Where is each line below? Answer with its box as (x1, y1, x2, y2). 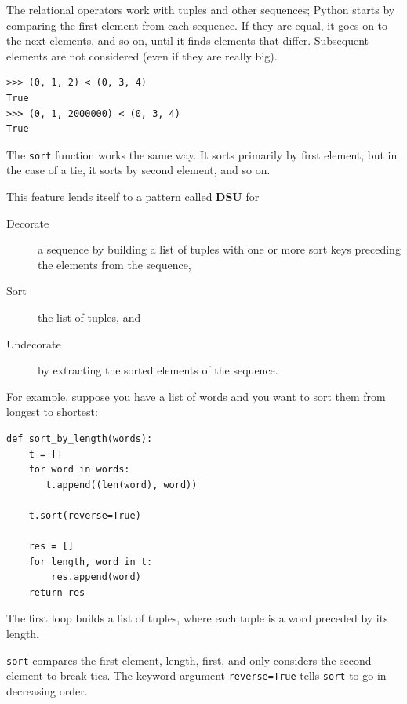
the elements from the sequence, (38, 256, 191, 272)
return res (28, 586, 85, 598)
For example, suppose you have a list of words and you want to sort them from (6, 388, 386, 404)
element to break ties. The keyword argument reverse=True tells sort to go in (6, 667, 387, 684)
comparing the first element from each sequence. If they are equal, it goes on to (6, 16, 388, 33)
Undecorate (6, 335, 61, 352)
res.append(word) (51, 571, 141, 583)
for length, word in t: (28, 556, 153, 567)
